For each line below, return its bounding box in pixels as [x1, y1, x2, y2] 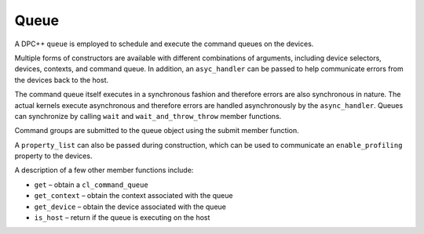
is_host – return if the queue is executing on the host [34, 213, 210, 222]
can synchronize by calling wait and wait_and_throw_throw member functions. [14, 111, 282, 121]
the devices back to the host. [14, 75, 109, 85]
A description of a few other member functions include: [14, 165, 194, 175]
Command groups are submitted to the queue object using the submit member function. [14, 126, 299, 135]
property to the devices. [14, 151, 93, 160]
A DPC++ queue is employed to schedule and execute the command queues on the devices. [14, 39, 314, 49]
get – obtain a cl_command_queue [34, 180, 148, 189]
